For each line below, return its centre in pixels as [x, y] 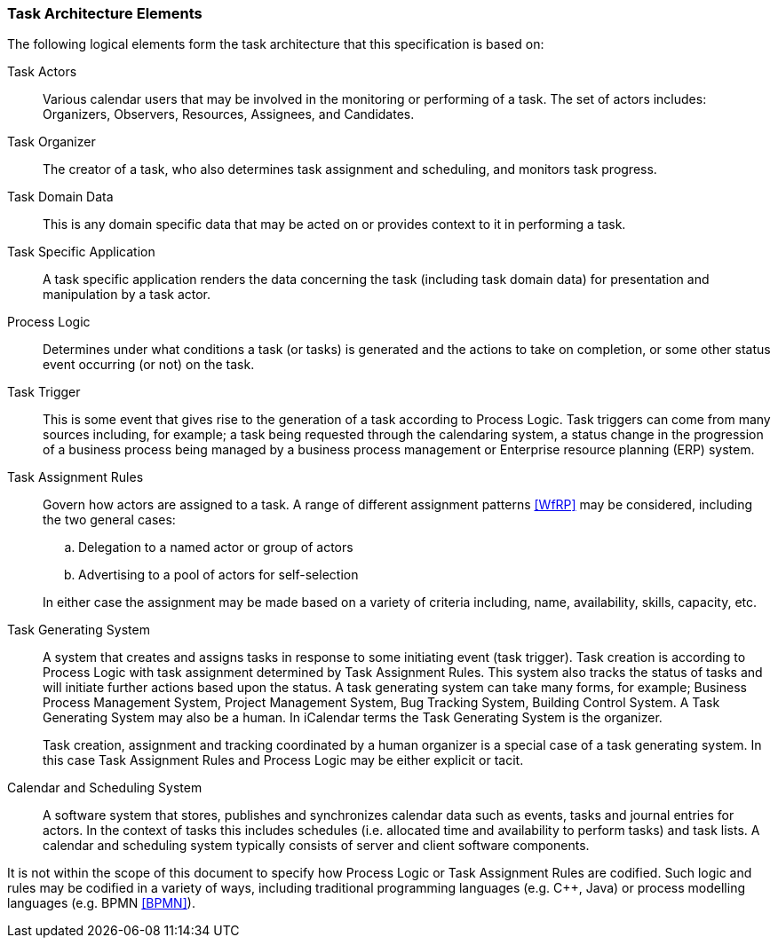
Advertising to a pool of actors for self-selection [218, 575]
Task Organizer [52, 142]
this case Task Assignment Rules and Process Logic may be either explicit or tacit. [283, 760]
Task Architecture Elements [105, 13]
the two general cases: [109, 520]
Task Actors [42, 72]
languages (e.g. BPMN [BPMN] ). [101, 903]
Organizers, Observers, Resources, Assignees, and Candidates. [229, 114]
